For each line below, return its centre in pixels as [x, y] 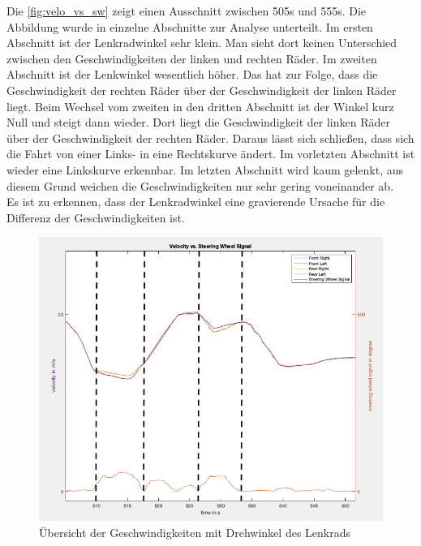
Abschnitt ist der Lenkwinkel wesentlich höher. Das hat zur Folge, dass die [192, 74]
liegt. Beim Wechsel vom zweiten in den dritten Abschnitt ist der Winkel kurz [200, 106]
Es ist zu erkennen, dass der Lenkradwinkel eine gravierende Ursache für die [196, 202]
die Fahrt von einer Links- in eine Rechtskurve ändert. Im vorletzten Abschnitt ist [211, 154]
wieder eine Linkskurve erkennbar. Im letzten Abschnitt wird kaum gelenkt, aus [205, 169]
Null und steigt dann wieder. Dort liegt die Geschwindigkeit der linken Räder [198, 122]
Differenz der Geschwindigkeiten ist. [96, 217]
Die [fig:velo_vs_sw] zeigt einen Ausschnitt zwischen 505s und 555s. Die [187, 11]
